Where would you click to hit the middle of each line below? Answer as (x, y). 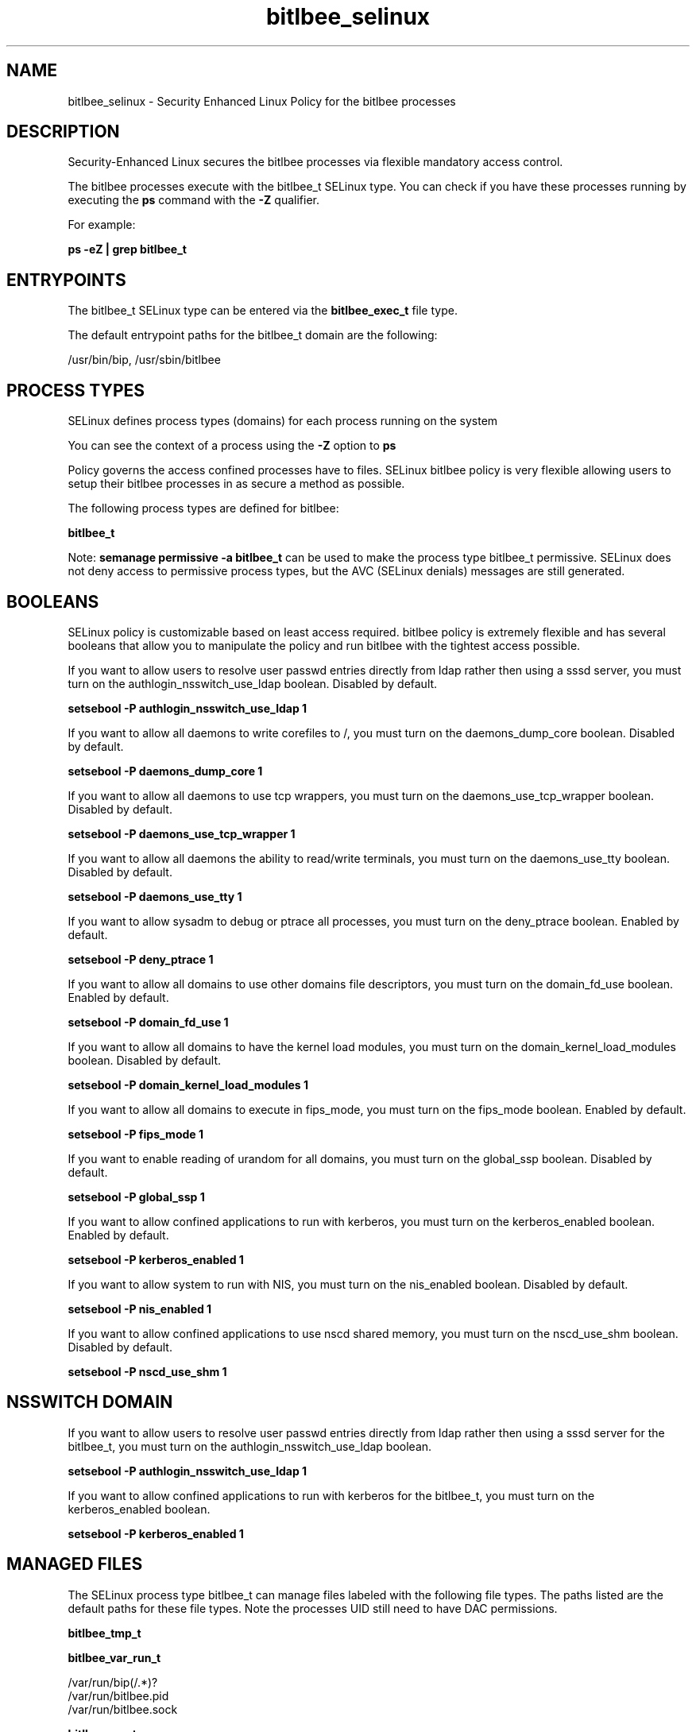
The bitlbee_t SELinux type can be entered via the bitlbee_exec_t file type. (263, 311)
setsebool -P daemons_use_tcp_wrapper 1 (182, 833)
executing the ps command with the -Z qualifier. (193, 200)
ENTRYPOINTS (66, 280)
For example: (102, 225)
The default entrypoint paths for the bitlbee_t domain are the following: (253, 335)
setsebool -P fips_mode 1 (135, 1134)
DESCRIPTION (63, 132)
